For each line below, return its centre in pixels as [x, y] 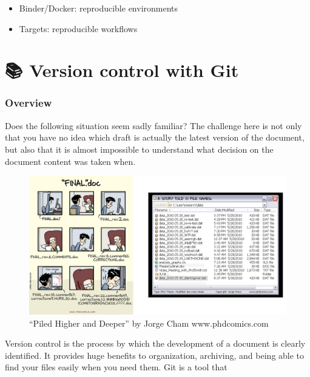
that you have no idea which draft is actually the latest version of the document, [155, 137]
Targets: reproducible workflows [78, 28]
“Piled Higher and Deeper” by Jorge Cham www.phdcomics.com [149, 323]
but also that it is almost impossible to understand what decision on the [139, 149]
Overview [29, 103]
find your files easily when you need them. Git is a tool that [116, 367]
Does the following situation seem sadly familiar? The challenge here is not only [153, 125]
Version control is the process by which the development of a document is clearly [155, 343]
